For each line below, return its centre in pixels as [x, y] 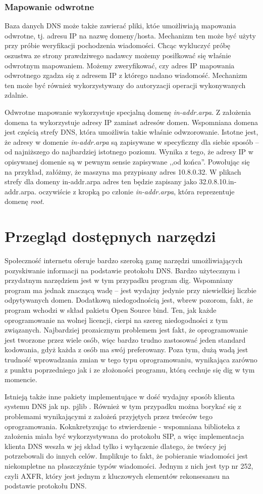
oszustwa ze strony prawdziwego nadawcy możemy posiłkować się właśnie [118, 55]
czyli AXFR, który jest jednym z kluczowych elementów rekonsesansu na [117, 476]
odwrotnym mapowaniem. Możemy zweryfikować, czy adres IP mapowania [120, 65]
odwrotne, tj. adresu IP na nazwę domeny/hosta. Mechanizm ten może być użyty [130, 35]
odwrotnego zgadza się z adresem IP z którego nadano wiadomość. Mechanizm [126, 75]
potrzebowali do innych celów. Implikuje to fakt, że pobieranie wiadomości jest [126, 456]
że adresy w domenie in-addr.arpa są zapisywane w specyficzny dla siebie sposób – [132, 141]
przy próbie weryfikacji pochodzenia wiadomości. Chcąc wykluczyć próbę [118, 45]
